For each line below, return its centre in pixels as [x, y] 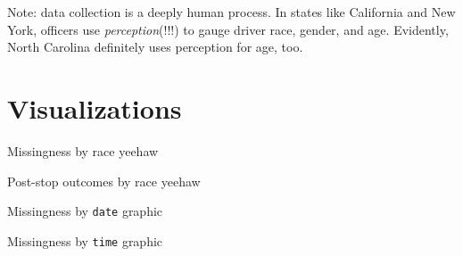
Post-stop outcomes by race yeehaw [104, 181]
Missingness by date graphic [85, 211]
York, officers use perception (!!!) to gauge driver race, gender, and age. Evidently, [228, 29]
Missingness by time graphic [85, 240]
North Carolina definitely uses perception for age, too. [155, 47]
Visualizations [95, 107]
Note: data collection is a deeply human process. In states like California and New [231, 12]
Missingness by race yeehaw [83, 150]
